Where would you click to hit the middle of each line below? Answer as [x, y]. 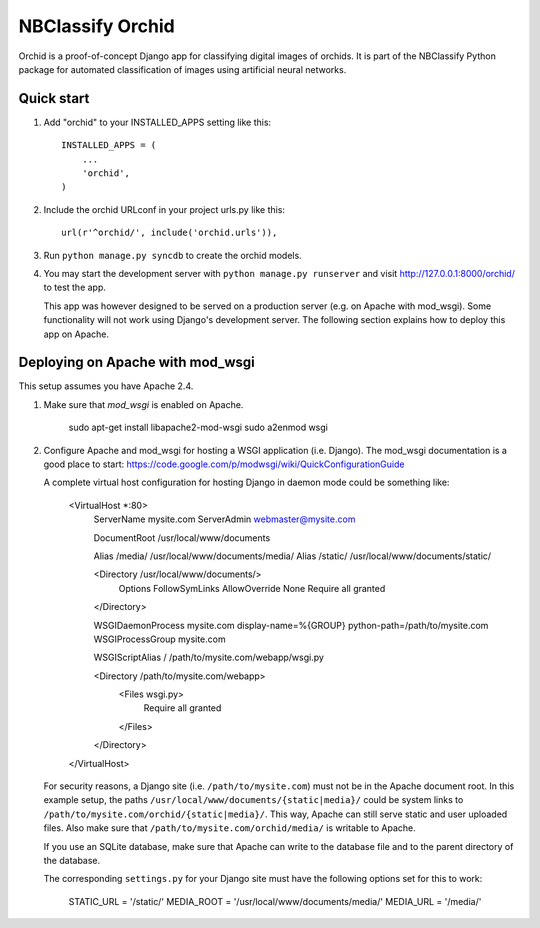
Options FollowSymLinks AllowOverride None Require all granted [252, 588]
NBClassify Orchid [96, 26]
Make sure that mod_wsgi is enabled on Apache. [143, 404]
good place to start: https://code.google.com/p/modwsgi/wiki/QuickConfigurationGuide [224, 464]
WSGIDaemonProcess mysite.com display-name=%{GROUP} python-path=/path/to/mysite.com [291, 625]
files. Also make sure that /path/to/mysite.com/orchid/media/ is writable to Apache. [230, 828]
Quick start [54, 98]
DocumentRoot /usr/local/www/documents [182, 537]
